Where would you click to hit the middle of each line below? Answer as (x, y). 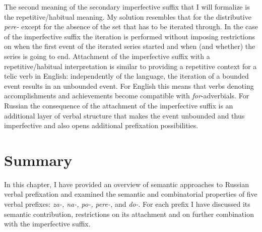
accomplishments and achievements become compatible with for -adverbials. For (127, 96)
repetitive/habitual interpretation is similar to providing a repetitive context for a (130, 66)
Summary (38, 160)
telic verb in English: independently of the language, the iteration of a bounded (126, 76)
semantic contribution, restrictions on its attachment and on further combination (129, 214)
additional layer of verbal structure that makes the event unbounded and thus (124, 115)
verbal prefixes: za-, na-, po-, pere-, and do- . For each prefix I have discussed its (127, 204)
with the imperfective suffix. (47, 224)
